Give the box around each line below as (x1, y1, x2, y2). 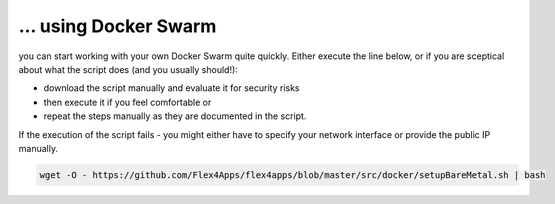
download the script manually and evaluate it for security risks (43, 82, 300, 94)
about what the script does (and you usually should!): (18, 63, 239, 75)
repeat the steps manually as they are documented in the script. (43, 110, 307, 122)
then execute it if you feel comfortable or (43, 96, 212, 108)
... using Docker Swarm (18, 15, 217, 37)
